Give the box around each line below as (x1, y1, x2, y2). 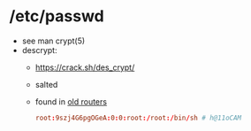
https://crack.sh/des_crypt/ (34, 62, 135, 73)
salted (34, 79, 58, 89)
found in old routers (34, 96, 108, 107)
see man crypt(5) (21, 35, 86, 46)
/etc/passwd (9, 6, 104, 27)
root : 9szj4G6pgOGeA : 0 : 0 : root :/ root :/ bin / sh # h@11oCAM (34, 113, 242, 122)
